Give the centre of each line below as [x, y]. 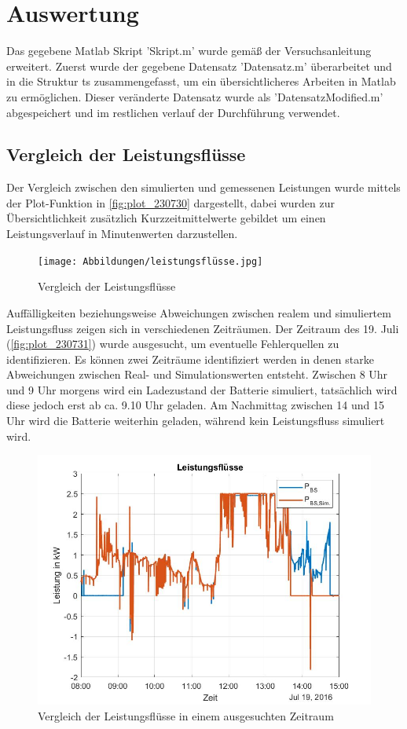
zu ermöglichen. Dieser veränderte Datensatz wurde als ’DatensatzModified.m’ [195, 96]
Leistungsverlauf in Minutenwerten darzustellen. [122, 234]
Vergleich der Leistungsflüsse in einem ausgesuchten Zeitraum [186, 715]
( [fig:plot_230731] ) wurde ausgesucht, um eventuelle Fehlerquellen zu [173, 344]
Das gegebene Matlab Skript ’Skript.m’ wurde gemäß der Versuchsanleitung [189, 51]
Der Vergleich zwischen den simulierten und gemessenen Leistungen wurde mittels [203, 187]
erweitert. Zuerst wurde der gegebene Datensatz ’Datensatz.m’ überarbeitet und [199, 66]
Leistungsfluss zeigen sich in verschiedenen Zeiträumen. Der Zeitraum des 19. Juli [203, 328]
